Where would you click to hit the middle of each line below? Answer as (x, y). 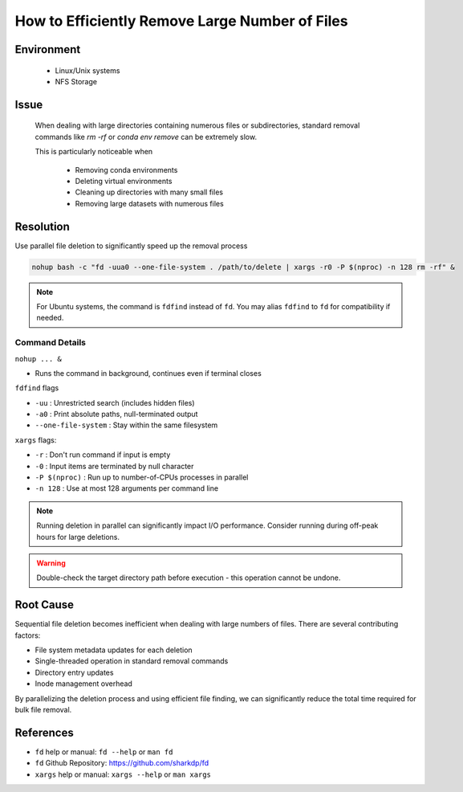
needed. (50, 318)
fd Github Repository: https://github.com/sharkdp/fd (122, 763)
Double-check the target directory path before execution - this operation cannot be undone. (189, 578)
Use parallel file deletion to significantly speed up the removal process (131, 246)
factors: (28, 635)
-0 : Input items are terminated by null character (114, 466)
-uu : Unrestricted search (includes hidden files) (115, 402)
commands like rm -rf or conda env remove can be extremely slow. (146, 137)
